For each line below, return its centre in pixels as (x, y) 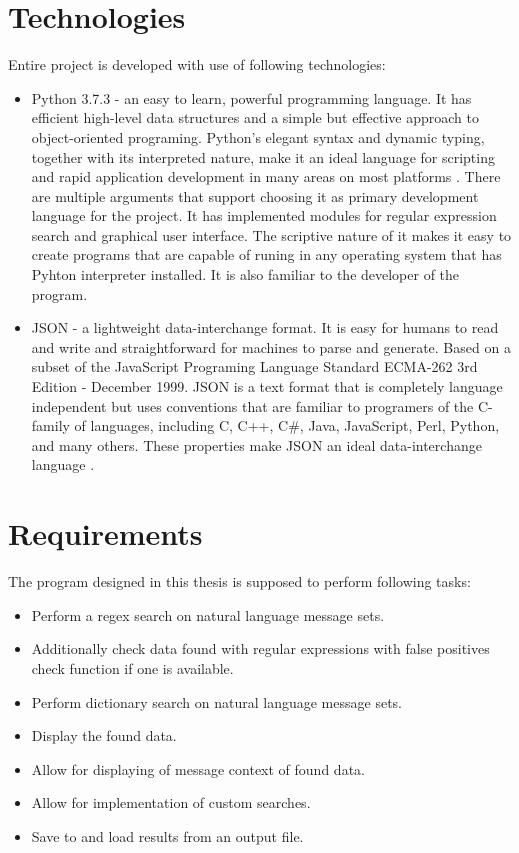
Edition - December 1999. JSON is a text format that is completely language (267, 386)
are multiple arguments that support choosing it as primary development (255, 195)
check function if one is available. (132, 667)
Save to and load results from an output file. (167, 835)
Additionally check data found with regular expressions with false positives (260, 648)
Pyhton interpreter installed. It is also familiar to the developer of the (245, 274)
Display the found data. (104, 735)
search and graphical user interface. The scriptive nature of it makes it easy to (271, 234)
